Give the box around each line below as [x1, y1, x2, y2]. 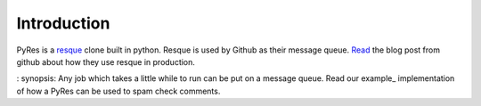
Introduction [16, 13, 110, 33]
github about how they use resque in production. [16, 56, 196, 67]
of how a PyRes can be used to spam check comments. [16, 86, 221, 96]
